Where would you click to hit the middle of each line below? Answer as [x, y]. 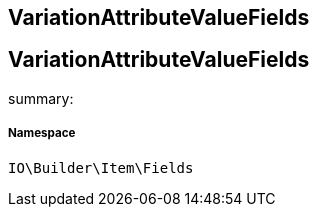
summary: [41, 98]
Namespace [42, 133]
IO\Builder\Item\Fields [101, 167]
